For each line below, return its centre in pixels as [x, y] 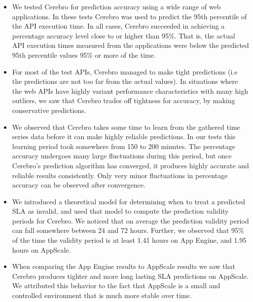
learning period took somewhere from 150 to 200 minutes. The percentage [124, 146]
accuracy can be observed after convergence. [79, 185]
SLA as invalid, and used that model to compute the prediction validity [120, 211]
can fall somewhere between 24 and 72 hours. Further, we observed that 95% [128, 230]
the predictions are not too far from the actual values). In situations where [125, 81]
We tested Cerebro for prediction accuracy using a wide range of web [116, 6]
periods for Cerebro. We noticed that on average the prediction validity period [130, 220]
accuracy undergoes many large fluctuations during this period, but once [122, 156]
